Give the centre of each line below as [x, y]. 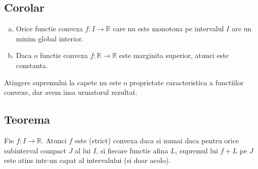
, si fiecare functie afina [132, 150]
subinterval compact [35, 150]
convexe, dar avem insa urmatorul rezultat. [71, 92]
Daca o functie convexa [52, 55]
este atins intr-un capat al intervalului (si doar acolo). [87, 160]
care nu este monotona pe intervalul [168, 29]
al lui [83, 150]
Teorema [27, 119]
